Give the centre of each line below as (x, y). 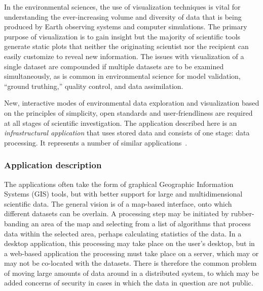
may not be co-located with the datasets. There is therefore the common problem (130, 263)
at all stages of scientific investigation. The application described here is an (121, 123)
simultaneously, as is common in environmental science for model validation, (122, 76)
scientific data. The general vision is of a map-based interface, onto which (118, 203)
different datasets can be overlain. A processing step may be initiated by (117, 213)
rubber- (243, 213)
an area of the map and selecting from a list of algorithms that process (141, 223)
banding (17, 223)
